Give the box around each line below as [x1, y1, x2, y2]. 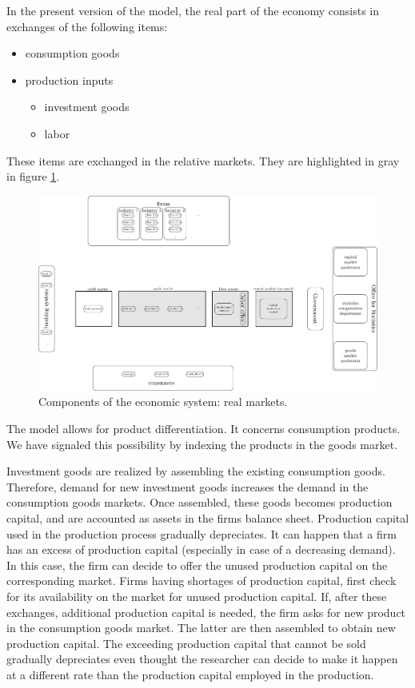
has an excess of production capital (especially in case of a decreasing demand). [6, 541, 396, 558]
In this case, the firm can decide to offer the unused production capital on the [6, 556, 388, 573]
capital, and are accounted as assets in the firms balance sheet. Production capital [6, 510, 409, 527]
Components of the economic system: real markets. [38, 393, 288, 410]
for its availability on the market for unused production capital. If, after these [6, 587, 387, 604]
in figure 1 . [6, 168, 60, 185]
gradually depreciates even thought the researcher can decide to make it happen [6, 650, 398, 667]
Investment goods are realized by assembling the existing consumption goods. [6, 463, 385, 479]
